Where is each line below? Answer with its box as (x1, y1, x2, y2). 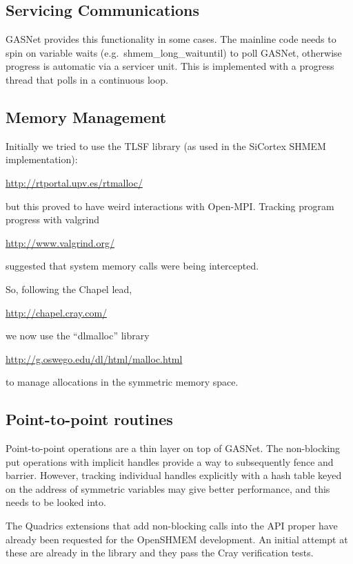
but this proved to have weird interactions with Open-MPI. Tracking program (6, 198, 334, 213)
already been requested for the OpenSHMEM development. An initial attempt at (6, 532, 348, 546)
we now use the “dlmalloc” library (6, 328, 150, 343)
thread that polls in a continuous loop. (6, 72, 168, 86)
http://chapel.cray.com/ (6, 305, 108, 319)
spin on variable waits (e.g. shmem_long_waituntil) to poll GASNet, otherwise (6, 45, 342, 59)
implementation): (6, 152, 78, 167)
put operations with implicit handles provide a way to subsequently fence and (6, 454, 334, 469)
